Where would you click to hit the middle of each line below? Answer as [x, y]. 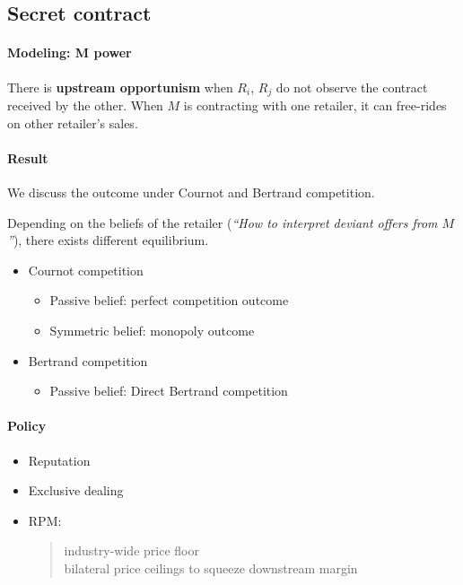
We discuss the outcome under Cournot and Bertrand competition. [191, 192]
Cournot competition [86, 270]
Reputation [59, 460]
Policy [27, 426]
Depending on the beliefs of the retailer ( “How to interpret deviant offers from [223, 222]
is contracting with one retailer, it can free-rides [315, 105]
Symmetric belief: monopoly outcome [152, 330]
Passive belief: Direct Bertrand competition [169, 391]
